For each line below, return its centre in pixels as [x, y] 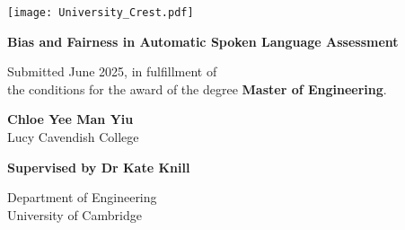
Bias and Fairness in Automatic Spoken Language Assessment [203, 41]
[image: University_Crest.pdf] [101, 13]
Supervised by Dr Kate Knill [99, 167]
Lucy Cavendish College [73, 137]
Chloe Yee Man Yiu [70, 119]
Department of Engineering [82, 197]
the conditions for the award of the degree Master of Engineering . [197, 88]
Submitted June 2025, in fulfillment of [112, 71]
